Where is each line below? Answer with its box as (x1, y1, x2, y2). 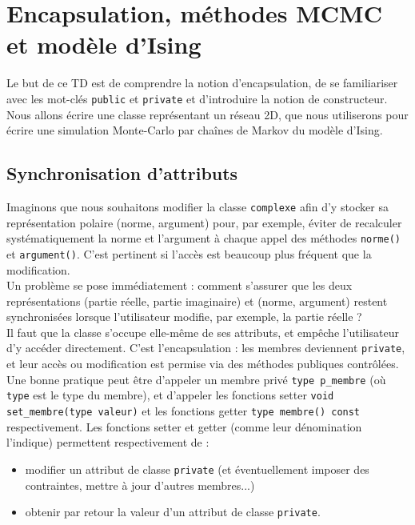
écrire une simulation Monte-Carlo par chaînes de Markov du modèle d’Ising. (6, 122, 383, 138)
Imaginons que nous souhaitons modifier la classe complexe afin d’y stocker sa (6, 198, 389, 214)
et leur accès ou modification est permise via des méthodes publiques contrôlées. (6, 355, 399, 372)
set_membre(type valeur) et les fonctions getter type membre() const (6, 403, 361, 419)
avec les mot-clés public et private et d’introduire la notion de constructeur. (6, 90, 388, 106)
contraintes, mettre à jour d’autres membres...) (25, 476, 255, 493)
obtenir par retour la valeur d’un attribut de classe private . (25, 503, 321, 520)
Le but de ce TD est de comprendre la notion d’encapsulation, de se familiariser (6, 74, 398, 91)
